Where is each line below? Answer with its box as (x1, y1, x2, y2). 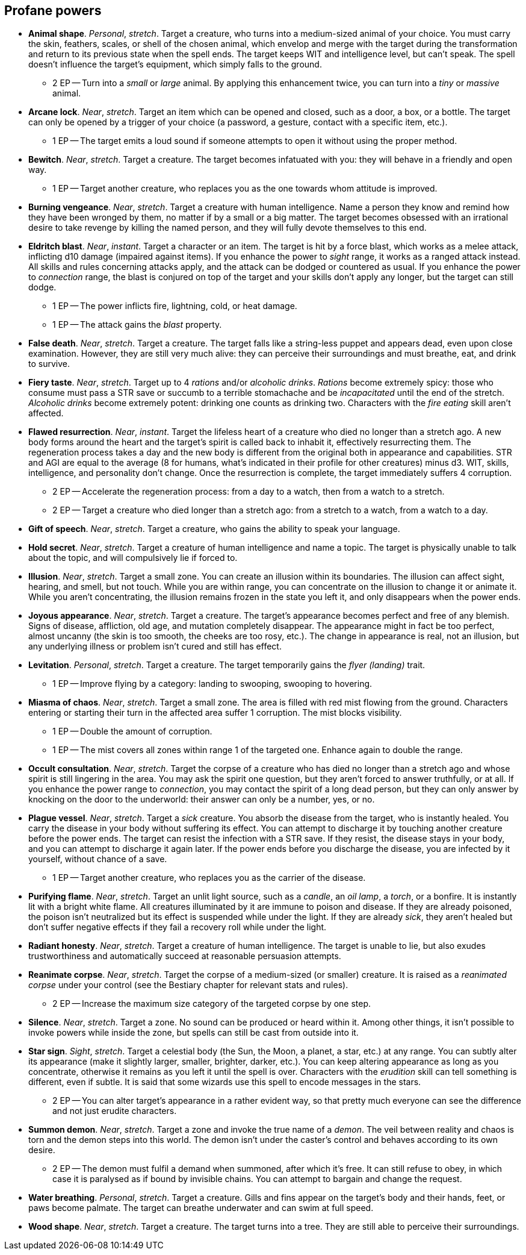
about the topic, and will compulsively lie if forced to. (28, 552, 238, 563)
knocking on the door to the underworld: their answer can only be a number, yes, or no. (28, 794, 375, 805)
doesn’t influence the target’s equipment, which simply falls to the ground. (28, 59, 322, 70)
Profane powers (4, 3, 102, 18)
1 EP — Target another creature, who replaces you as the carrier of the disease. (52, 872, 366, 883)
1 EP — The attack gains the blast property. (52, 319, 222, 330)
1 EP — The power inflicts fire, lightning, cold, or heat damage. (52, 301, 297, 311)
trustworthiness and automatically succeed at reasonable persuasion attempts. (28, 951, 341, 962)
